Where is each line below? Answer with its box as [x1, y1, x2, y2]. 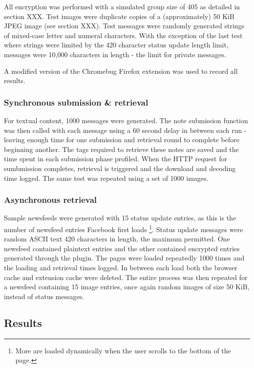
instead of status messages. [4, 291, 85, 301]
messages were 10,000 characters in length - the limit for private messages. [4, 49, 226, 59]
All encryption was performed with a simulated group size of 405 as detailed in [4, 1, 240, 11]
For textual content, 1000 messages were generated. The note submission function [4, 115, 248, 125]
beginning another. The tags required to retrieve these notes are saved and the [4, 144, 239, 154]
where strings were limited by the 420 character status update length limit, [4, 40, 229, 50]
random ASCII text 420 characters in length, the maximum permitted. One [4, 234, 230, 244]
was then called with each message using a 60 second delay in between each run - [4, 125, 247, 135]
